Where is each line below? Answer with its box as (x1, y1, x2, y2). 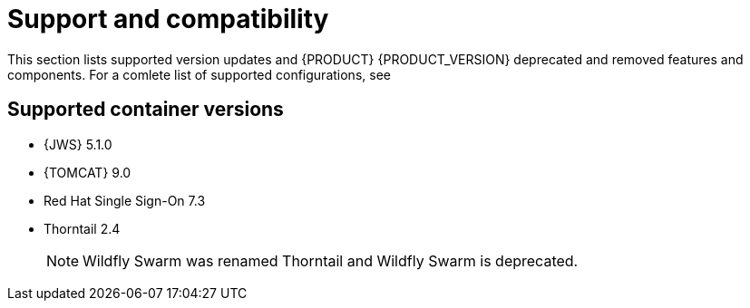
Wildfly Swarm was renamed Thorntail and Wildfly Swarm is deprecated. (83, 251, 579, 270)
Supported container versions (7, 98, 284, 121)
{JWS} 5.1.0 (44, 136, 112, 152)
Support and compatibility (7, 4, 329, 34)
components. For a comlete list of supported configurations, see (7, 66, 391, 82)
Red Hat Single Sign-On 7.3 (44, 192, 206, 208)
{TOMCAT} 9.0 (44, 164, 131, 180)
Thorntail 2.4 (44, 220, 121, 236)
